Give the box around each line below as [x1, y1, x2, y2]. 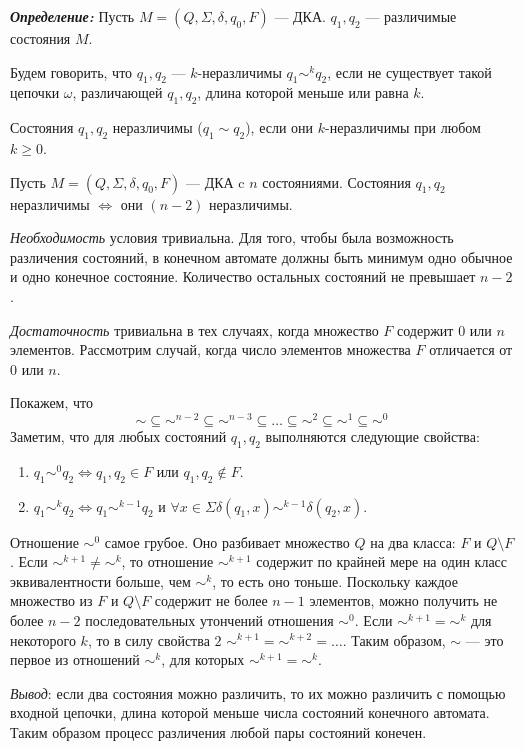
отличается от [429, 339, 513, 360]
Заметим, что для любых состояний [10, 426, 227, 446]
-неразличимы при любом [325, 117, 481, 138]
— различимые [365, 6, 457, 26]
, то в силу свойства [87, 629, 210, 650]
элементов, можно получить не [309, 590, 498, 611]
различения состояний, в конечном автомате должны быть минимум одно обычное [10, 246, 513, 267]
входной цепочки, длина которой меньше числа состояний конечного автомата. [10, 702, 490, 723]
